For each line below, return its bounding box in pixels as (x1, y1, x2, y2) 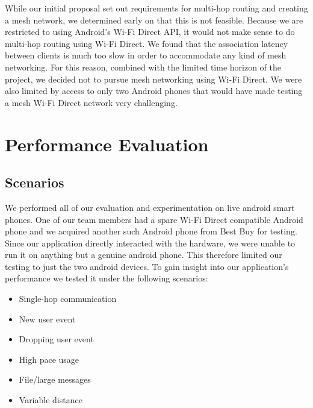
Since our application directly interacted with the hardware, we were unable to (5, 236, 296, 249)
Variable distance (19, 394, 82, 406)
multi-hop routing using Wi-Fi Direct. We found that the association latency (5, 37, 288, 49)
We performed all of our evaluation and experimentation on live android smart (5, 201, 295, 213)
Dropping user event (19, 333, 94, 345)
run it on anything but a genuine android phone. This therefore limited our (5, 248, 282, 261)
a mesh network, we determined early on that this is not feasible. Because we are (5, 13, 303, 26)
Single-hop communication (19, 292, 117, 305)
